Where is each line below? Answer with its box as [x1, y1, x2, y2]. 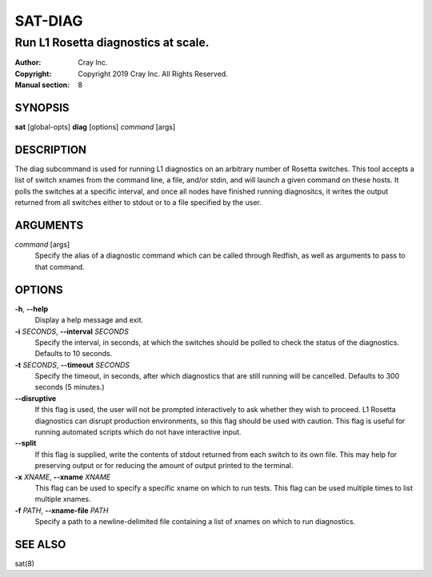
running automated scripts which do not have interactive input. [34, 427, 242, 437]
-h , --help [14, 304, 49, 314]
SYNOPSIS [14, 101, 70, 114]
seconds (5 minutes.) [34, 383, 105, 392]
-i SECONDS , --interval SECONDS [14, 327, 130, 336]
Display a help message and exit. [34, 315, 144, 325]
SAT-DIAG [14, 12, 83, 30]
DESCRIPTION [14, 142, 87, 156]
